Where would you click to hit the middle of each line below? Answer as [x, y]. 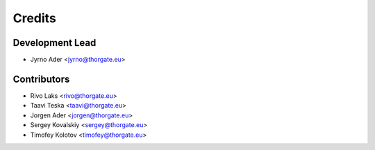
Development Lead [55, 43]
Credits [35, 18]
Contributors [41, 79]
